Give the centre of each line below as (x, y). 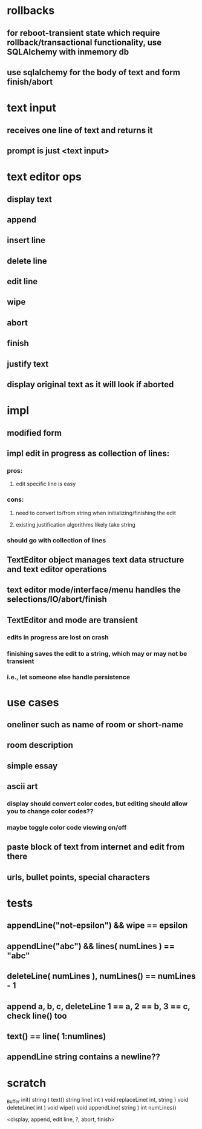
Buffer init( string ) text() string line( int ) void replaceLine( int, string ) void (98, 1101)
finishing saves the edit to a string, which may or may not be (97, 653)
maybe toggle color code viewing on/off (67, 828)
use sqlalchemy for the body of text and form (94, 72)
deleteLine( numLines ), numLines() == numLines (101, 976)
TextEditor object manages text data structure (96, 560)
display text (29, 199)
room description (40, 745)
